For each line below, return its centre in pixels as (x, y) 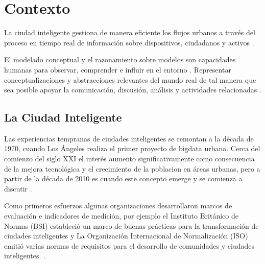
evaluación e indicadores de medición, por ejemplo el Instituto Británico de (121, 216)
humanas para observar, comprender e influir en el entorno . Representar (118, 69)
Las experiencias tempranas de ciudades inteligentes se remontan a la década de (129, 138)
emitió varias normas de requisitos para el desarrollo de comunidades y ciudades (129, 245)
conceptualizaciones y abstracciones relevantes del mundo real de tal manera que (130, 79)
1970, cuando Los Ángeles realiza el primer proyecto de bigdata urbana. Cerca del (132, 148)
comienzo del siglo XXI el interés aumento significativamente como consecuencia (129, 159)
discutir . (18, 188)
